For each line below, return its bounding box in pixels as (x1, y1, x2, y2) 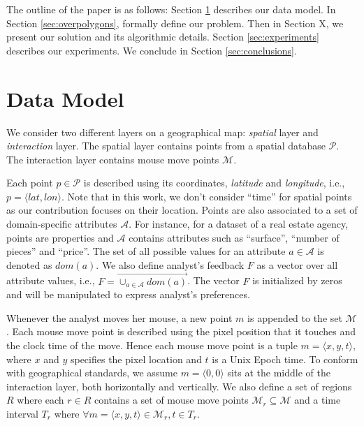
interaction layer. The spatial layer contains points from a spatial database (6, 138, 326, 153)
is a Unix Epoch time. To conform (212, 351, 358, 366)
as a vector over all (256, 257, 338, 272)
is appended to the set (247, 310, 342, 325)
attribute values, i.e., (6, 273, 95, 288)
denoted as (6, 257, 52, 272)
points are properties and (6, 230, 114, 244)
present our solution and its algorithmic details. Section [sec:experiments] (6, 29, 319, 44)
